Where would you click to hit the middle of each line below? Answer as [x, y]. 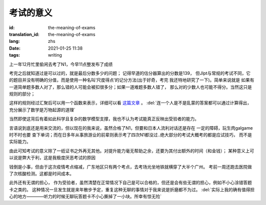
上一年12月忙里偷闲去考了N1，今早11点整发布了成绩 [61, 64]
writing [55, 55]
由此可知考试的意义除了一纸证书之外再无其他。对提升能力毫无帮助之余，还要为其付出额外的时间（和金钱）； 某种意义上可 [132, 151]
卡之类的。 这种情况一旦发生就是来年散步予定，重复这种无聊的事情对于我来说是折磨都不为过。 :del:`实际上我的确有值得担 [132, 189]
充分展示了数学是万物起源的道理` [42, 110]
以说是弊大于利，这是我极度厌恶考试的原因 [52, 158]
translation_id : [24, 34]
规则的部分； [22, 94]
